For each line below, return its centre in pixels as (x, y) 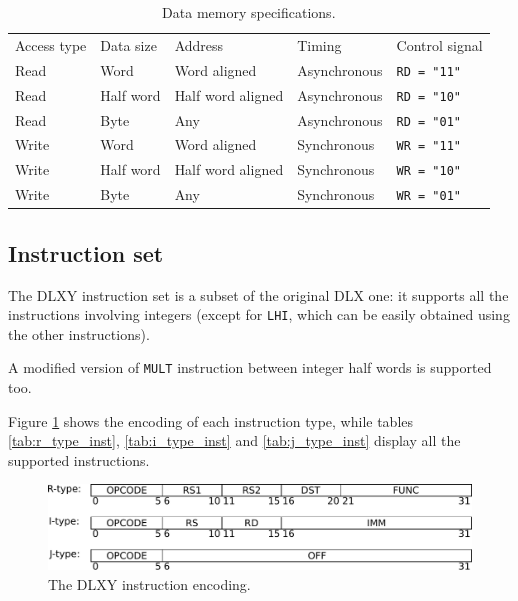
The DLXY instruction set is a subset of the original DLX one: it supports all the (258, 294)
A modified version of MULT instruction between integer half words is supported (250, 367)
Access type (51, 44)
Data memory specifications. (249, 12)
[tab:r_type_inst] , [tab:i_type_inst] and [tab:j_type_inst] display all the (234, 440)
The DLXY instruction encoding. (149, 583)
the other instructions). (79, 333)
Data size (128, 44)
